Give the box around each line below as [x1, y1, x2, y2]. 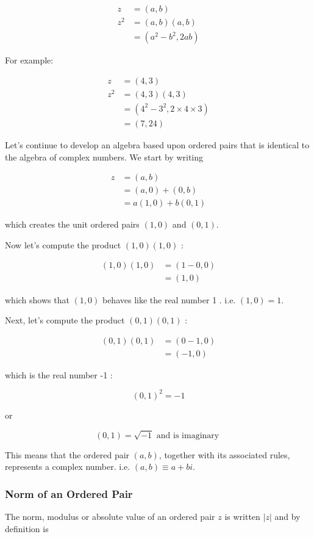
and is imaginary [156, 431, 219, 440]
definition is [5, 522, 49, 535]
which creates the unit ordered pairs [5, 218, 140, 231]
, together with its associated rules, [159, 448, 290, 461]
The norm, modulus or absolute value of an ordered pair [5, 510, 215, 522]
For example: [5, 54, 54, 67]
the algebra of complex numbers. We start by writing [5, 150, 204, 163]
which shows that [5, 293, 70, 306]
